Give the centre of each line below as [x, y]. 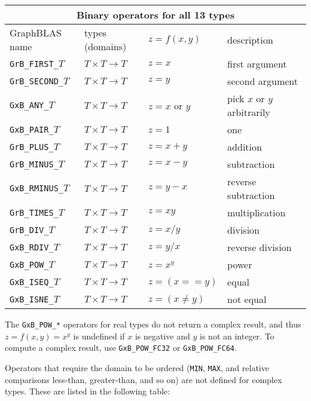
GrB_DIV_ [29, 230]
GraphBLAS [36, 33]
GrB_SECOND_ [37, 81]
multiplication [257, 212]
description [250, 39]
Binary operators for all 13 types [155, 15]
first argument [257, 64]
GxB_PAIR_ [32, 129]
